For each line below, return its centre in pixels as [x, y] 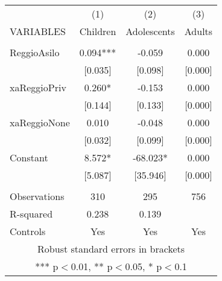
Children [98, 31]
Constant [29, 157]
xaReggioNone [40, 122]
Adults [198, 31]
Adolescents [150, 31]
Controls [28, 231]
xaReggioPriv [38, 87]
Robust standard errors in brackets [111, 249]
